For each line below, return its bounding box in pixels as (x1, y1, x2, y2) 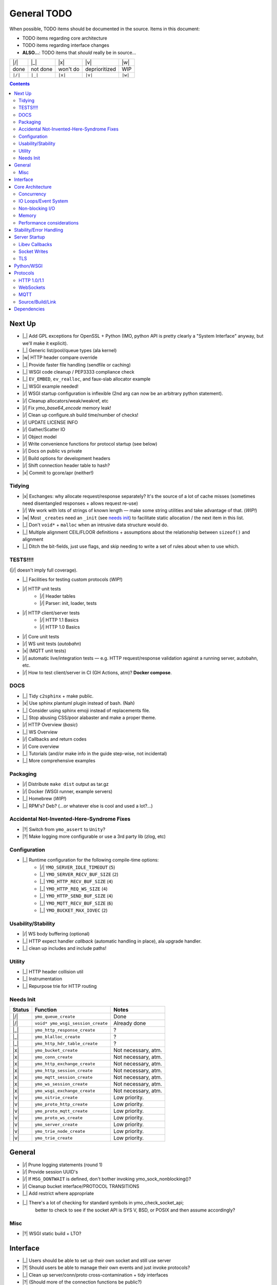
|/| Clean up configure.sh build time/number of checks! (22, 412, 138, 418)
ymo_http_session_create (34, 1068, 93, 1073)
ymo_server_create (34, 1122, 78, 1127)
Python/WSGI (14, 263, 43, 269)
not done (31, 66, 53, 73)
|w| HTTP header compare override (22, 355, 97, 361)
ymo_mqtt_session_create (34, 1074, 93, 1080)
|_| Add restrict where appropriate (22, 1190, 94, 1197)
